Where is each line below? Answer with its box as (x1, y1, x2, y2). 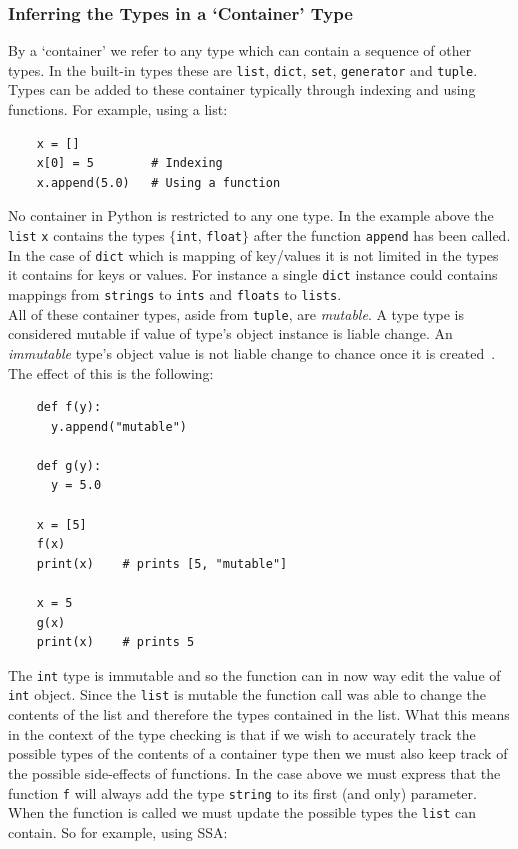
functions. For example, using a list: (8, 99, 228, 120)
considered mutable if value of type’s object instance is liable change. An (8, 323, 453, 344)
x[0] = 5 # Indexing (36, 156, 223, 171)
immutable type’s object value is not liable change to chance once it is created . (8, 342, 496, 363)
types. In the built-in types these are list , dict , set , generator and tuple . (8, 59, 478, 80)
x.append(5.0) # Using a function (36, 175, 281, 190)
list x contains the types (8, 225, 165, 246)
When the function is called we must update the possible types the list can (8, 802, 477, 823)
